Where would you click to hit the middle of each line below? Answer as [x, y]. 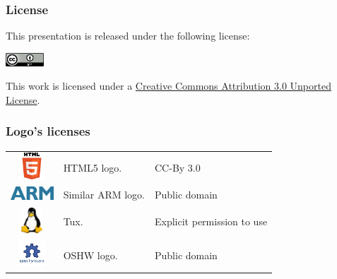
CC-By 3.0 [178, 167]
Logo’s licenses [48, 131]
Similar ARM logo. [104, 195]
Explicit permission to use [211, 221]
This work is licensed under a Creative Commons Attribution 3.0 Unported [168, 86]
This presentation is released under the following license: [128, 36]
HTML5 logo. [93, 167]
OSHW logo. [90, 255]
